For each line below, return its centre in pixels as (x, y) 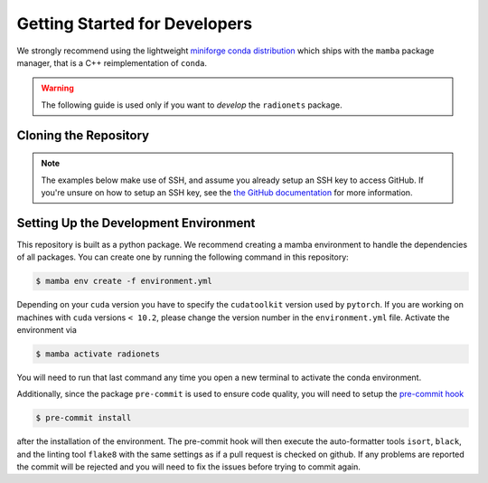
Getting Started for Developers (135, 24)
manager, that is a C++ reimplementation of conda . (112, 62)
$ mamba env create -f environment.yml (124, 281)
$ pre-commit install (84, 418)
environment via (47, 329)
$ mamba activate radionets (98, 354)
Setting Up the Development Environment (136, 223)
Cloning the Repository (83, 135)
